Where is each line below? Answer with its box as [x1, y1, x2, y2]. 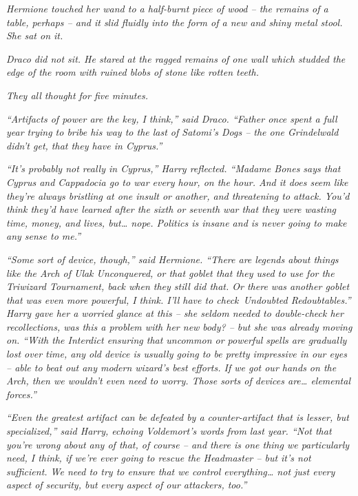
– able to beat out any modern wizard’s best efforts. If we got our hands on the [6, 360, 337, 374]
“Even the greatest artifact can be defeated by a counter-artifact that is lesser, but [6, 410, 349, 424]
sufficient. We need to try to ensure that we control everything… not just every [6, 464, 335, 478]
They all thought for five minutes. [6, 87, 148, 102]
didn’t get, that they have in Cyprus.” [6, 138, 162, 152]
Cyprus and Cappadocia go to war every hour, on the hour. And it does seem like [6, 174, 348, 189]
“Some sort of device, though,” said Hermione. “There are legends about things [6, 251, 339, 266]
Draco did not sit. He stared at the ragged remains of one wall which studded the [6, 51, 346, 65]
